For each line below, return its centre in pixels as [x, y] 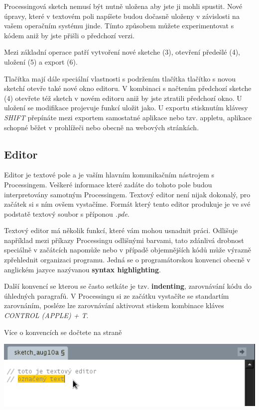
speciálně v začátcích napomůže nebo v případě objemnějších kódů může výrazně [128, 250]
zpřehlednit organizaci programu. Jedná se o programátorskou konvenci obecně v [127, 260]
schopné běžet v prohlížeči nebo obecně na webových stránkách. [102, 127]
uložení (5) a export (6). [41, 61]
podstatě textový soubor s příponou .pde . [67, 213]
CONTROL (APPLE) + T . [46, 315]
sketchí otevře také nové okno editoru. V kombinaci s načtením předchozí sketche [128, 88]
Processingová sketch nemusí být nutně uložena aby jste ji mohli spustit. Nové [123, 6]
